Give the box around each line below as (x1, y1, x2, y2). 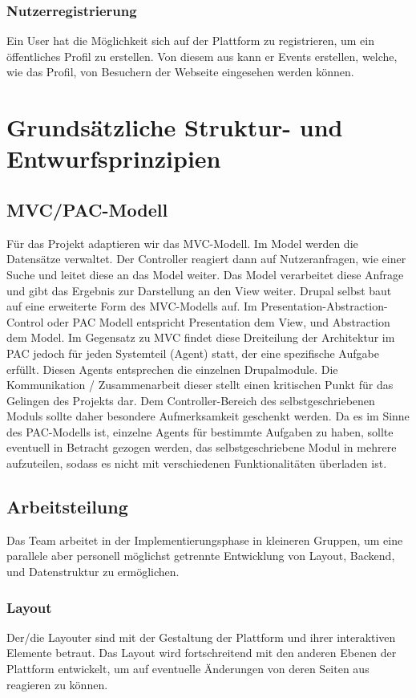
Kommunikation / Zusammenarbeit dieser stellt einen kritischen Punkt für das (6, 376, 394, 393)
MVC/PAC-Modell (6, 197, 168, 221)
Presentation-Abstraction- (261, 298, 388, 315)
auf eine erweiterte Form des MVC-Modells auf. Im (6, 298, 257, 315)
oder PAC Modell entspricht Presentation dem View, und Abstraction (46, 313, 390, 330)
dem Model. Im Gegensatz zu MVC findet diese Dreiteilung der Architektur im (6, 329, 395, 346)
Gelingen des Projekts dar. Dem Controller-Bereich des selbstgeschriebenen (6, 392, 375, 408)
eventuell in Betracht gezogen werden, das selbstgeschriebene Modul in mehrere (6, 439, 397, 456)
